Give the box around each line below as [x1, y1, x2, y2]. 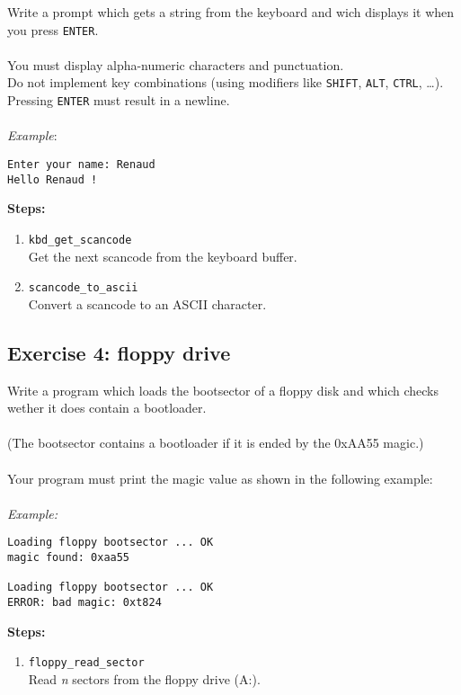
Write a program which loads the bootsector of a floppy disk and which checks [7, 380, 439, 399]
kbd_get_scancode [28, 233, 132, 246]
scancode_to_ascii [28, 281, 138, 295]
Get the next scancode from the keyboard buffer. [28, 246, 297, 265]
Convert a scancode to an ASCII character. [28, 294, 267, 313]
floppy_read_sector [28, 656, 145, 670]
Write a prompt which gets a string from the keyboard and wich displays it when [7, 3, 455, 21]
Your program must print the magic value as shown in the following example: [7, 468, 433, 487]
